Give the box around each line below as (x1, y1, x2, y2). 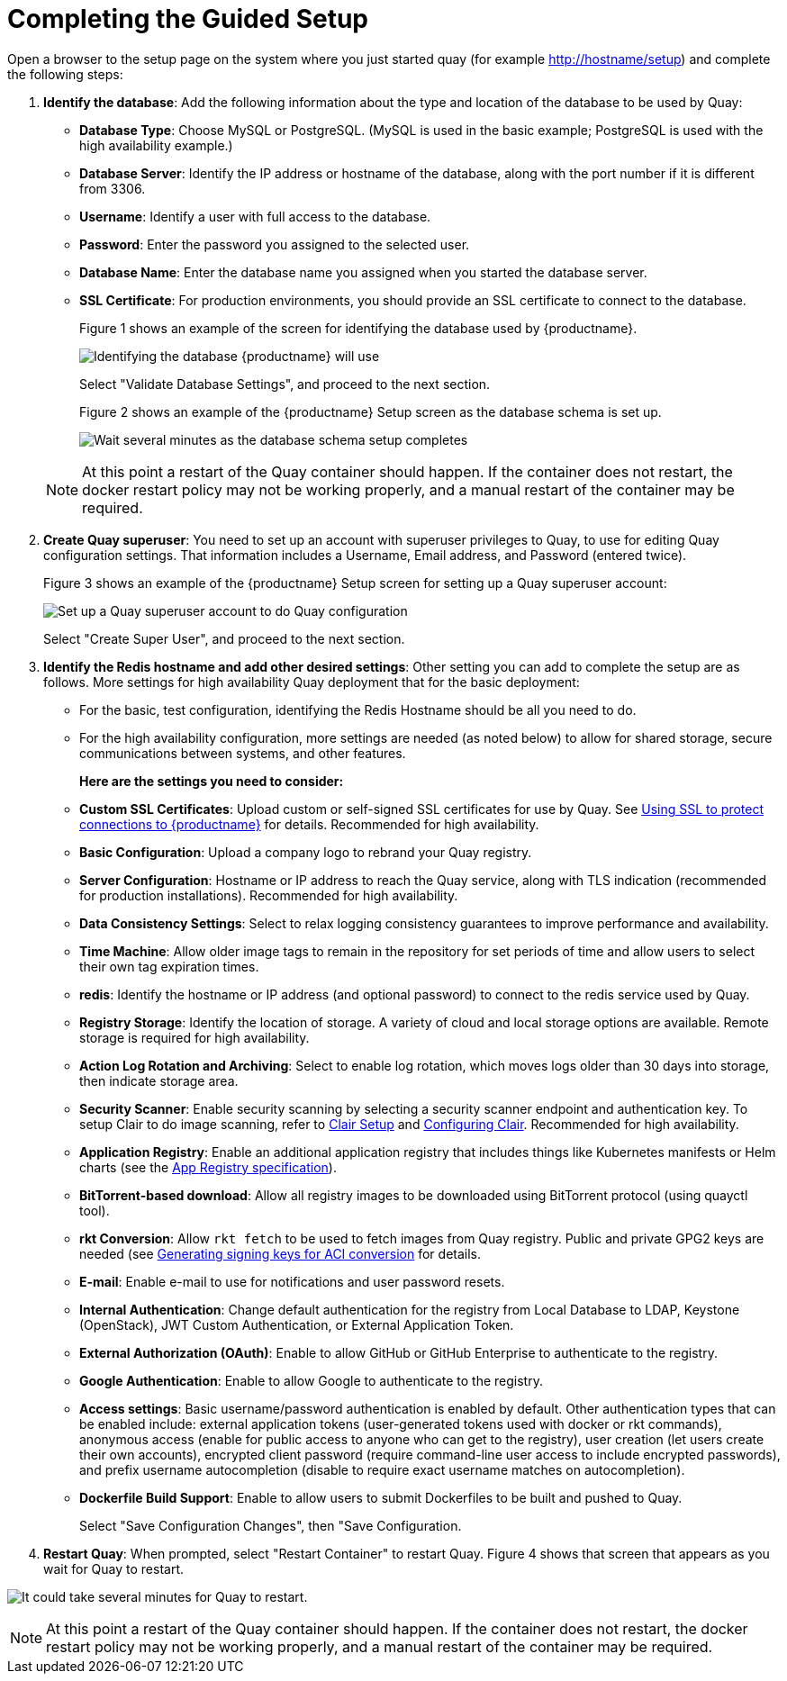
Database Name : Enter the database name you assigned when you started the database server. (79, 264, 647, 280)
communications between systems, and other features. (79, 745, 406, 761)
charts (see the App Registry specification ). (79, 1159, 337, 1175)
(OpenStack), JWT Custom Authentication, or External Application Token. (79, 1316, 514, 1333)
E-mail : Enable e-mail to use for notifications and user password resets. (79, 1273, 505, 1289)
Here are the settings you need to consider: (79, 773, 344, 789)
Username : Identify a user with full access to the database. (79, 208, 431, 224)
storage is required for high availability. (79, 1029, 310, 1045)
